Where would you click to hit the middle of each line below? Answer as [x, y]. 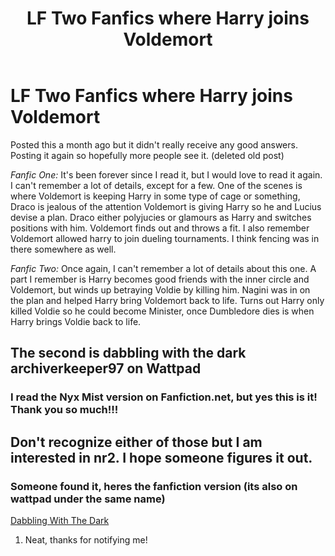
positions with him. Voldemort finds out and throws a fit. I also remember [160, 228]
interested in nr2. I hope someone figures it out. [161, 457]
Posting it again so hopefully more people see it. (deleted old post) [147, 155]
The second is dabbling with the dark [128, 353]
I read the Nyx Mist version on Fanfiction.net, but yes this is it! [164, 397]
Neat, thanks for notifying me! [86, 539]
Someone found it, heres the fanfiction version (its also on [154, 486]
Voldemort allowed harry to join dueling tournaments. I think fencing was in [165, 238]
